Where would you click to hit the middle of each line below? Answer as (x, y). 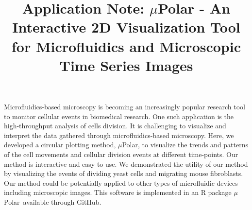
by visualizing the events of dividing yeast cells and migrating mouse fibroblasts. (124, 173)
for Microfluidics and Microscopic (126, 46)
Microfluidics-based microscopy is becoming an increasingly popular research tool (125, 106)
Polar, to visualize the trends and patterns (185, 145)
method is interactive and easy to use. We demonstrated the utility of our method (126, 164)
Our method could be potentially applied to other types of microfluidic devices (121, 183)
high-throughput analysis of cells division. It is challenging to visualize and (115, 126)
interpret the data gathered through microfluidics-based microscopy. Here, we (119, 135)
